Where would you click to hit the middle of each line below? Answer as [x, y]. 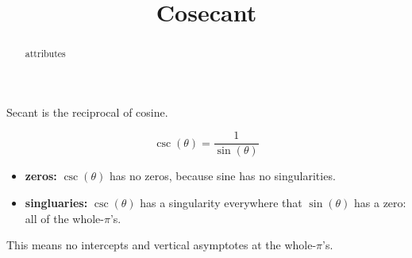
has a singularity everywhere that [221, 203]
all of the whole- [64, 218]
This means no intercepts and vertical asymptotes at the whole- [162, 245]
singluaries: [56, 203]
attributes [45, 54]
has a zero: [380, 203]
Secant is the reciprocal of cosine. [87, 112]
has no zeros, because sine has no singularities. [222, 176]
